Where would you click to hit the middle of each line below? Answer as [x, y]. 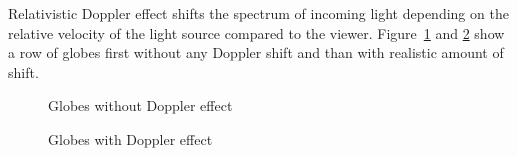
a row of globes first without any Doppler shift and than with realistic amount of [256, 52]
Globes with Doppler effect [130, 138]
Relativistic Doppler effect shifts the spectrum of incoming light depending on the [258, 13]
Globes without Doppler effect [140, 105]
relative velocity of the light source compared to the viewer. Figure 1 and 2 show [256, 32]
